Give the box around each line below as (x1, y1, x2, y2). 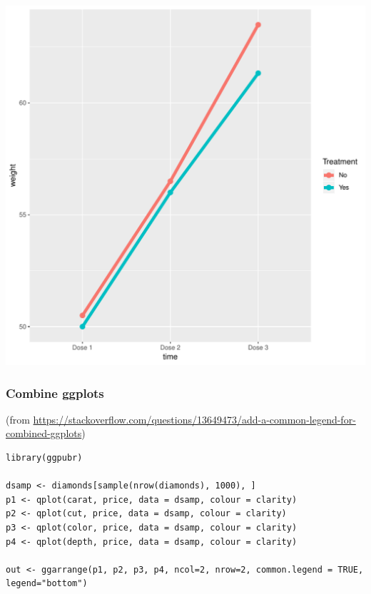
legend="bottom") (6, 578, 88, 589)
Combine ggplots (6, 384, 104, 401)
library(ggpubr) (6, 453, 83, 463)
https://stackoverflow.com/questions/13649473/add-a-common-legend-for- (33, 411, 356, 426)
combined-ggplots (6, 426, 82, 441)
